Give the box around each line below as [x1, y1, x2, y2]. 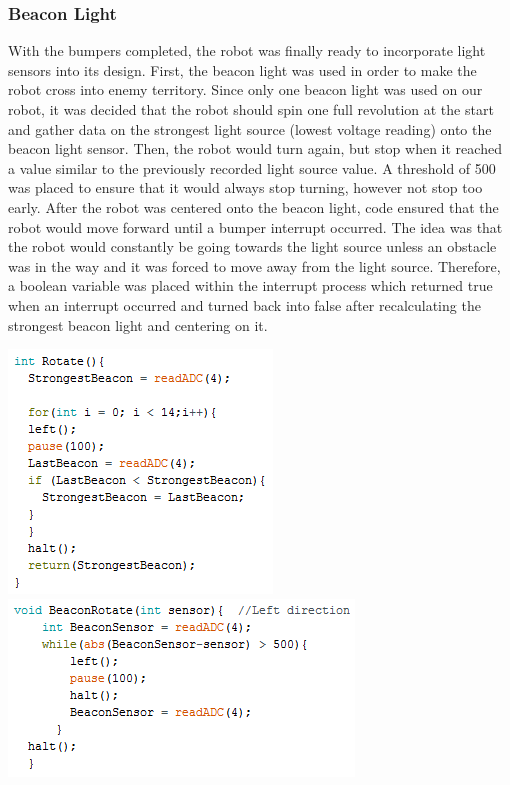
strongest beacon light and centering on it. [8, 314, 268, 335]
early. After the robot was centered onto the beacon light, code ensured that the [8, 196, 499, 217]
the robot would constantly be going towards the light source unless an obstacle [8, 236, 497, 257]
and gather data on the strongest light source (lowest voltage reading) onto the [8, 118, 492, 139]
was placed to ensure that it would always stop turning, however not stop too [8, 177, 483, 198]
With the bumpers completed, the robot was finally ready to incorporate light [8, 40, 486, 61]
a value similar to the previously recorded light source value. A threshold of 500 [8, 157, 496, 178]
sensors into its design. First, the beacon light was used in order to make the [8, 59, 477, 80]
